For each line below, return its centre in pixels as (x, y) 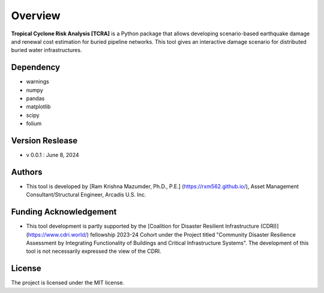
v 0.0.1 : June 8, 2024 (52, 155)
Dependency (35, 67)
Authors (27, 172)
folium (34, 123)
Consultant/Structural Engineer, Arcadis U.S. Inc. (86, 195)
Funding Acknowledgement (64, 212)
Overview (36, 16)
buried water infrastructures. (46, 50)
